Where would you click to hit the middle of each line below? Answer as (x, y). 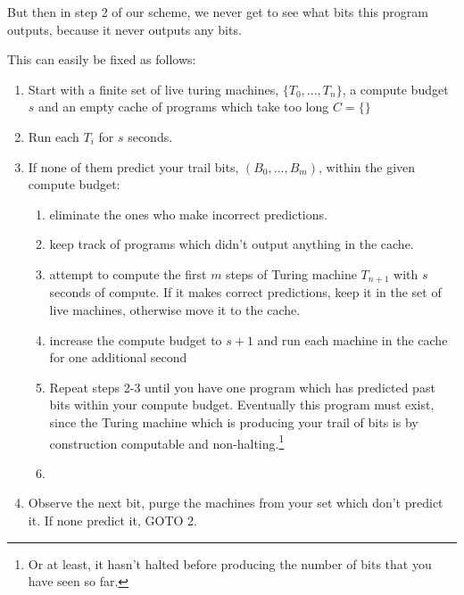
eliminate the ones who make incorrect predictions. (188, 214)
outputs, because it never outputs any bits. (124, 29)
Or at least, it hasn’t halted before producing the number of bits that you (230, 563)
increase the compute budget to (136, 339)
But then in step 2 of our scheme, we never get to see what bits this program (218, 12)
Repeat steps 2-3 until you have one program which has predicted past (242, 387)
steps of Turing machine (291, 273)
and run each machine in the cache (352, 339)
